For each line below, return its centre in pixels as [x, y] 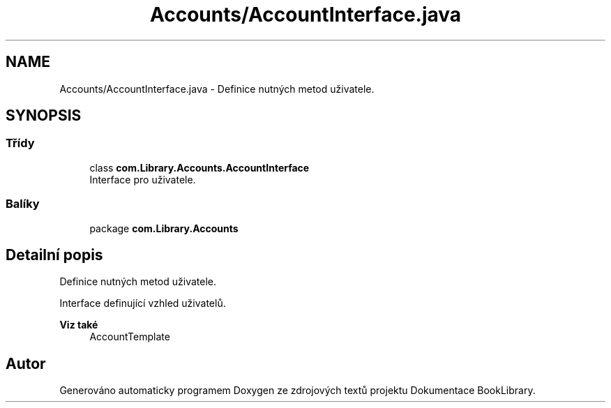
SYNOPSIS [44, 116]
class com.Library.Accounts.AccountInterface [199, 167]
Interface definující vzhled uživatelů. [143, 303]
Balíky [23, 204]
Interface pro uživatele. [143, 179]
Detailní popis [54, 255]
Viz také [79, 325]
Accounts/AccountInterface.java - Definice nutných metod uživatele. [217, 89]
